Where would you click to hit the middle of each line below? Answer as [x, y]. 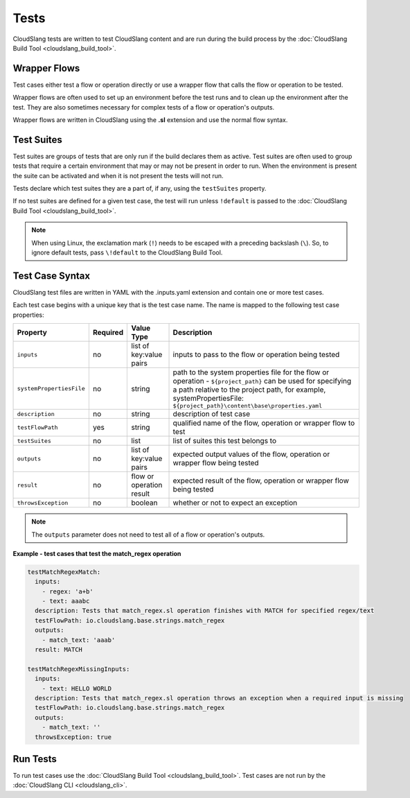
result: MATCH [59, 650]
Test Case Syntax [51, 276]
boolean [144, 503]
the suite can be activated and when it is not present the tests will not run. [118, 175]
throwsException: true [73, 737]
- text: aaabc [66, 601]
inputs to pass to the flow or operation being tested [256, 355]
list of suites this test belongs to [225, 441]
